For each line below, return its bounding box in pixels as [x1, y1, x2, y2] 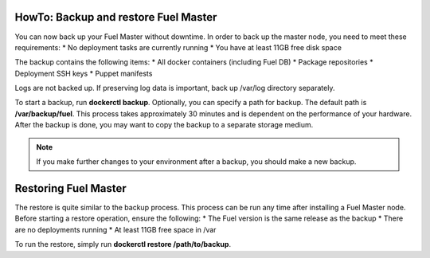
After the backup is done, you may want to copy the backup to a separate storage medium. [14, 120, 314, 130]
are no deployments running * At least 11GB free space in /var [14, 225, 217, 234]
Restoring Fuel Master [14, 182, 127, 195]
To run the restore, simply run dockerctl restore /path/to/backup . [14, 240, 231, 249]
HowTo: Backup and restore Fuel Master [14, 10, 217, 24]
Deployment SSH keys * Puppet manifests [14, 68, 153, 78]
